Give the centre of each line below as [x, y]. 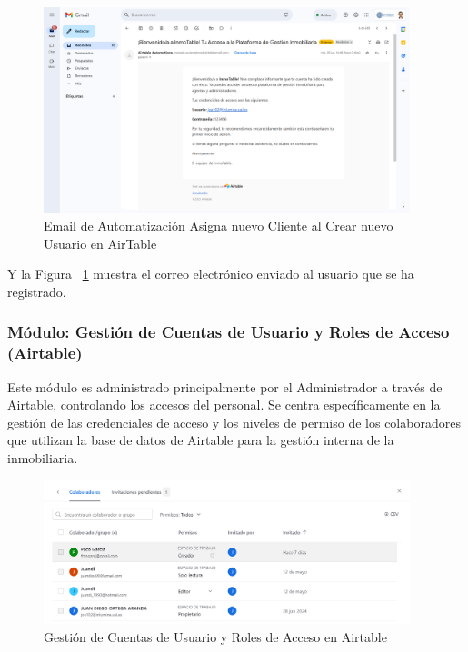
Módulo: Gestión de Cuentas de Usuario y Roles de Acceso [229, 332]
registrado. [37, 291]
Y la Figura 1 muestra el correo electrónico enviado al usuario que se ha [211, 274]
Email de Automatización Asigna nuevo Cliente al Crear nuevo [219, 226]
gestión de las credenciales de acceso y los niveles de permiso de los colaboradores [234, 422]
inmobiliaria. [43, 458]
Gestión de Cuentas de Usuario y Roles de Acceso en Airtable [215, 636]
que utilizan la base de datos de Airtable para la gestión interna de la [201, 440]
